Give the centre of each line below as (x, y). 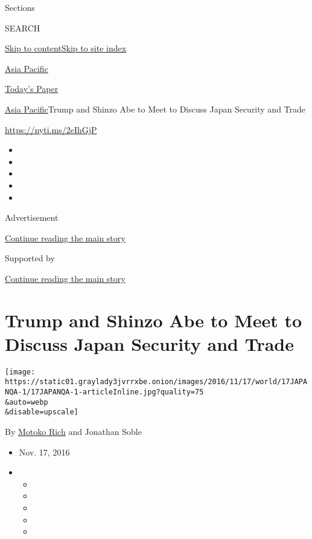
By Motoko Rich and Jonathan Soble (73, 432)
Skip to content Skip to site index (66, 48)
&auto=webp (27, 402)
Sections (20, 7)
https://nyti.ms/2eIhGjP (51, 129)
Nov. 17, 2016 (44, 452)
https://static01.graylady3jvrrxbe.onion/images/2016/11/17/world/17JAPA (156, 382)
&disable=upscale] (42, 412)
